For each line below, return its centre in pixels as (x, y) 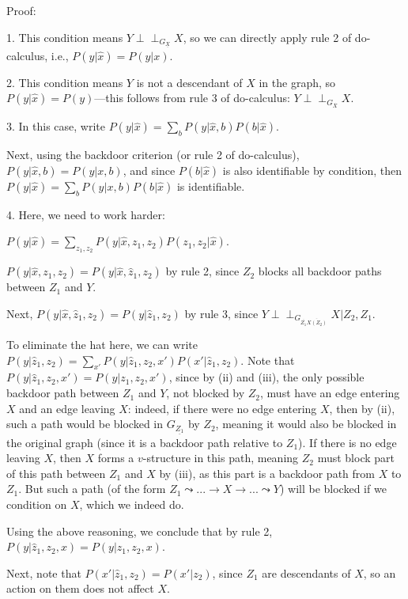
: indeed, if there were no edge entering (222, 408)
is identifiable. (211, 186)
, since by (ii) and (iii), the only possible (266, 377)
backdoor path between (63, 393)
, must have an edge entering (330, 393)
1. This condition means (65, 37)
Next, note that (44, 572)
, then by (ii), (362, 408)
